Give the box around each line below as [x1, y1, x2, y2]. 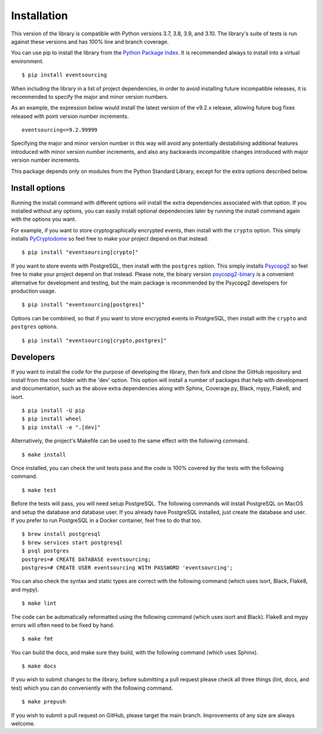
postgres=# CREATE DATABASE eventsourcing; [22, 556, 151, 563]
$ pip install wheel [22, 415, 82, 422]
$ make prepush [22, 698, 66, 705]
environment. [11, 57, 44, 65]
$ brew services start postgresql [22, 539, 123, 546]
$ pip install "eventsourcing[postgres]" [22, 301, 145, 308]
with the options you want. [11, 216, 77, 223]
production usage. [11, 287, 56, 295]
